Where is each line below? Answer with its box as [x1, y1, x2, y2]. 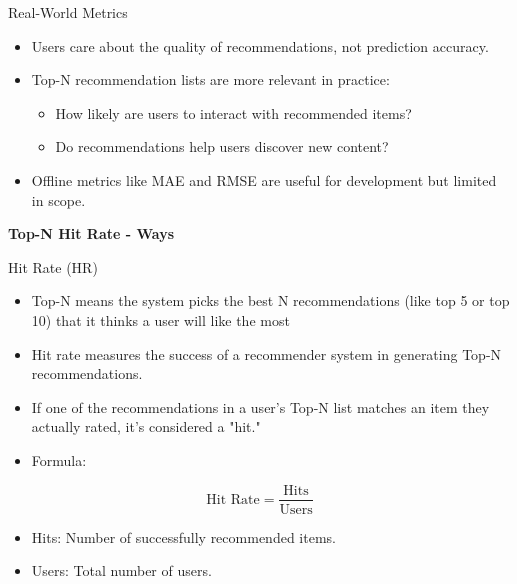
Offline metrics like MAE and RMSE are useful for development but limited [31, 169, 497, 190]
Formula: [31, 449, 87, 470]
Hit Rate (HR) [8, 256, 98, 277]
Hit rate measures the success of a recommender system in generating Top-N [31, 343, 502, 364]
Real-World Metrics [8, 2, 128, 22]
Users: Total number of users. [31, 560, 212, 581]
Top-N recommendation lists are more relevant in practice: [31, 69, 390, 90]
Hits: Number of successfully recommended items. [31, 526, 336, 547]
